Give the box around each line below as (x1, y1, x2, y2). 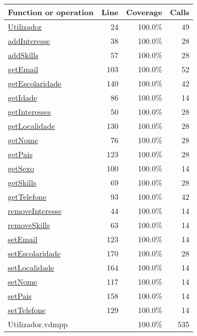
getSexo (8, 163, 34, 174)
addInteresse (8, 35, 50, 46)
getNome (8, 134, 38, 146)
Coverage (126, 6, 162, 18)
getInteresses (8, 106, 51, 117)
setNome (8, 276, 38, 287)
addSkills (8, 49, 39, 61)
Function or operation (8, 6, 94, 18)
